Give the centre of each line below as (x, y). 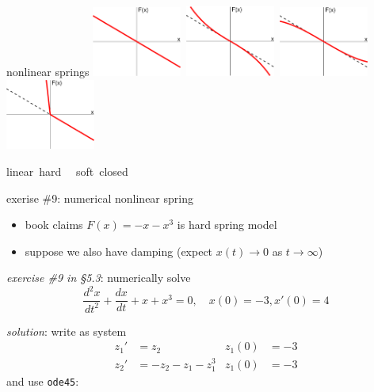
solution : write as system (67, 331)
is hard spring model (227, 225)
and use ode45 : (43, 381)
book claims (54, 225)
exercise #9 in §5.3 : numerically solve (99, 278)
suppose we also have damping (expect (119, 251)
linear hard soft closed (67, 171)
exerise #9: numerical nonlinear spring (100, 198)
